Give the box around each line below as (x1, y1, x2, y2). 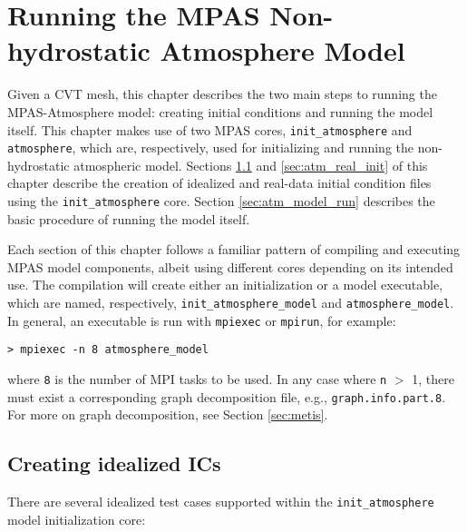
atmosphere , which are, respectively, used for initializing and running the (7, 138, 414, 157)
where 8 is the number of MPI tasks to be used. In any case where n (7, 369, 387, 388)
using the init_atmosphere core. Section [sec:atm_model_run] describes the (7, 192, 435, 210)
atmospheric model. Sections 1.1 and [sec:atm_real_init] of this (73, 155, 428, 174)
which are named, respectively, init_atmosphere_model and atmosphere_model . (7, 293, 454, 312)
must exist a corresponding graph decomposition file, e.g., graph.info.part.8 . (7, 387, 446, 406)
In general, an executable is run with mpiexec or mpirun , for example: (7, 310, 396, 330)
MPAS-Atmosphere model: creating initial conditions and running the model (7, 102, 433, 121)
